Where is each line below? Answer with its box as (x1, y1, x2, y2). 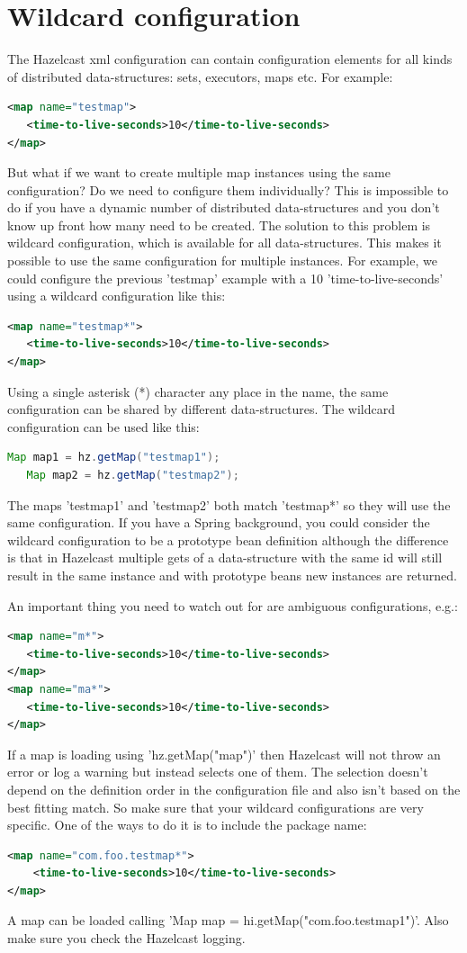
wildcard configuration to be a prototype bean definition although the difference (7, 530, 449, 549)
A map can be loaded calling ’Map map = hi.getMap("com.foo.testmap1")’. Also (7, 911, 449, 930)
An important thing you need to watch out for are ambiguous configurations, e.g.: (7, 596, 458, 615)
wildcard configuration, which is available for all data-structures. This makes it (7, 233, 442, 252)
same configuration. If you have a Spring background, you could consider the (7, 513, 430, 532)
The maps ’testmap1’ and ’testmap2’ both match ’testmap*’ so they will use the (7, 495, 451, 514)
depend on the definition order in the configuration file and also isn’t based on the (7, 779, 461, 798)
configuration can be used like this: (7, 417, 200, 436)
